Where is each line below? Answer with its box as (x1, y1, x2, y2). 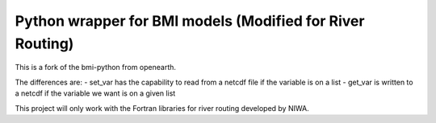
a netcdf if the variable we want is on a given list (15, 88, 176, 98)
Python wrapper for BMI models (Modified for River (15, 12, 365, 30)
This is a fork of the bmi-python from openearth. (15, 63, 177, 72)
